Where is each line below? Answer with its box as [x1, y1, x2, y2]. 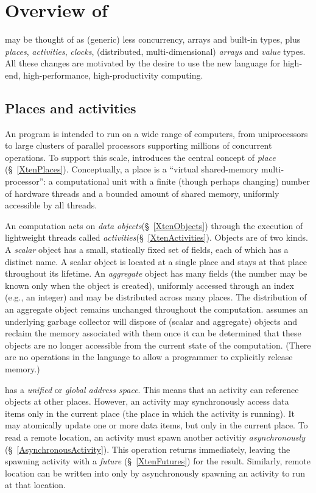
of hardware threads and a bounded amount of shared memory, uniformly [5, 186, 279, 199]
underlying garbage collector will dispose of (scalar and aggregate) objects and [5, 314, 298, 327]
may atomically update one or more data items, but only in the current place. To [5, 419, 308, 431]
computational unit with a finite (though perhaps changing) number [55, 175, 310, 188]
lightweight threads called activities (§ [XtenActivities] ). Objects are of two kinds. [5, 231, 308, 244]
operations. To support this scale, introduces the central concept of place [5, 151, 276, 163]
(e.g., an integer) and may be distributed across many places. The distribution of [5, 291, 307, 303]
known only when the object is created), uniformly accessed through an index [5, 278, 294, 291]
